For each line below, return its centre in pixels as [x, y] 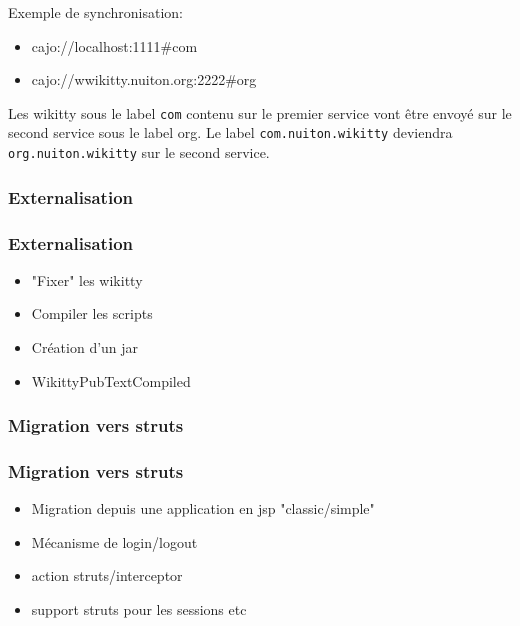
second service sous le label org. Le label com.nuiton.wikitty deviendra [230, 132]
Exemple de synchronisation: [96, 12]
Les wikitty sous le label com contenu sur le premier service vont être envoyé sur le [260, 112]
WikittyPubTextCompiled [111, 380]
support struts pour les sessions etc [139, 609]
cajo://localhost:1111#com [114, 45]
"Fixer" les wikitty [87, 279]
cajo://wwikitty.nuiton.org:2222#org [144, 79]
